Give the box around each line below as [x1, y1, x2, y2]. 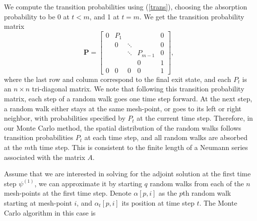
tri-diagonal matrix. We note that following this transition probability [32, 83, 245, 94]
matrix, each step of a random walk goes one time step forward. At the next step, [4, 93, 253, 104]
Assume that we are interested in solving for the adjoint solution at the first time [4, 168, 251, 179]
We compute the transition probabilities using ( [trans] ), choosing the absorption [4, 1, 247, 11]
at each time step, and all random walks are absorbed [84, 132, 248, 143]
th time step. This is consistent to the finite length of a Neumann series [30, 142, 248, 152]
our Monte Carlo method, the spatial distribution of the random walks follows [4, 122, 242, 133]
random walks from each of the [149, 178, 244, 188]
